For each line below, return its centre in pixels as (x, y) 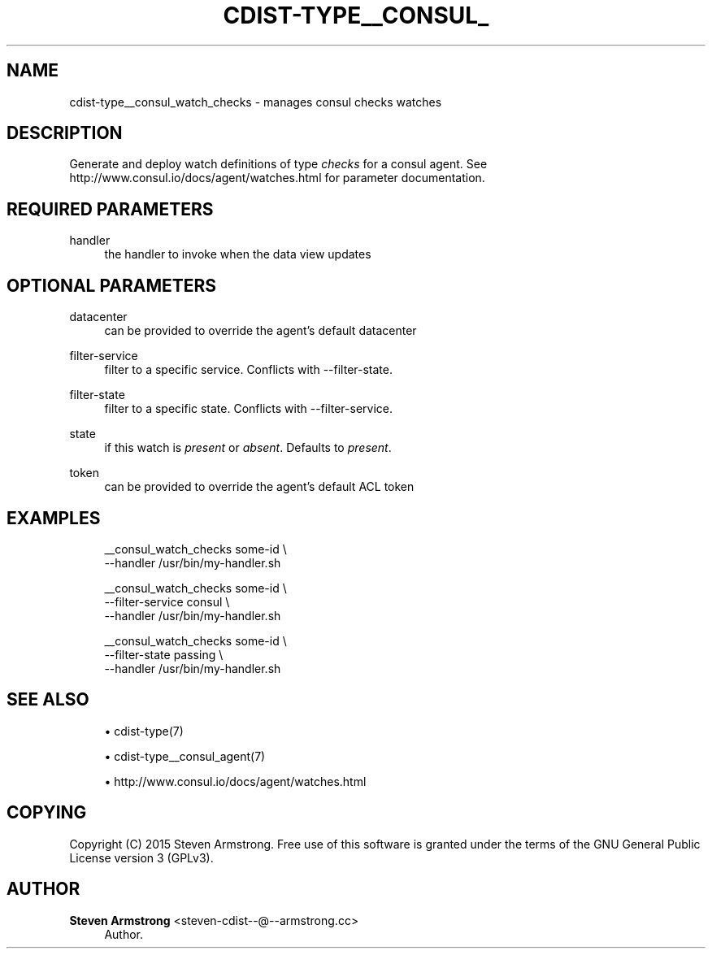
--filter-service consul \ (167, 601)
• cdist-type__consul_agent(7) (185, 756)
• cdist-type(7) (144, 731)
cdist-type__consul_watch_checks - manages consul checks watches (256, 102)
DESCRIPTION (65, 133)
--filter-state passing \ (164, 654)
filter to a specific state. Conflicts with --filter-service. (249, 409)
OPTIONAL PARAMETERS (112, 285)
